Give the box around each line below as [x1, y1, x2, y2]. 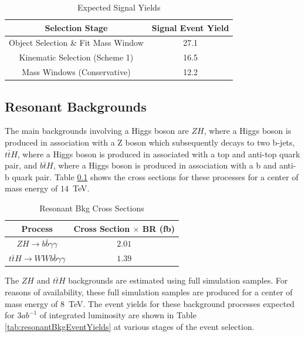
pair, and [5, 159, 38, 171]
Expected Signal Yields [77, 1, 161, 13]
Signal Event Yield [151, 21, 229, 33]
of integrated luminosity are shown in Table [39, 309, 196, 321]
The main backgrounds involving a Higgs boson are [5, 124, 189, 137]
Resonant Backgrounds [5, 97, 147, 115]
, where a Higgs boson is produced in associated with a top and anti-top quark [17, 147, 300, 160]
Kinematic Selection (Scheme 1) [19, 51, 134, 63]
